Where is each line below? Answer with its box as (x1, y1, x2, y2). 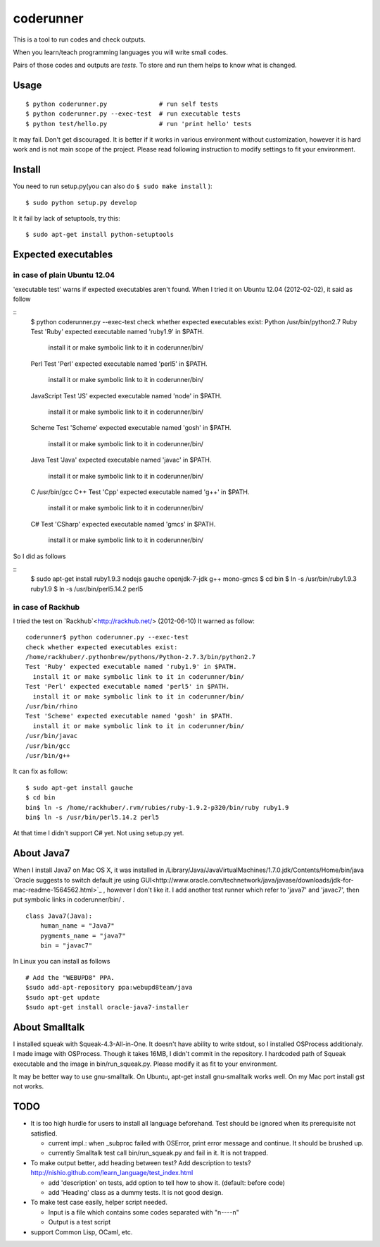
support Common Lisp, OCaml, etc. (30, 1227, 133, 1236)
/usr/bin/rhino (25, 702, 78, 710)
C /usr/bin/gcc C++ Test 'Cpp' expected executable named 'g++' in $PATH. (30, 488, 250, 496)
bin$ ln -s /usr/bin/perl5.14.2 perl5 (25, 813, 160, 821)
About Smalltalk (13, 1021, 85, 1033)
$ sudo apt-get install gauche (25, 783, 134, 792)
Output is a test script (48, 1218, 111, 1227)
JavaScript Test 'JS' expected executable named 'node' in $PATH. (30, 391, 222, 400)
